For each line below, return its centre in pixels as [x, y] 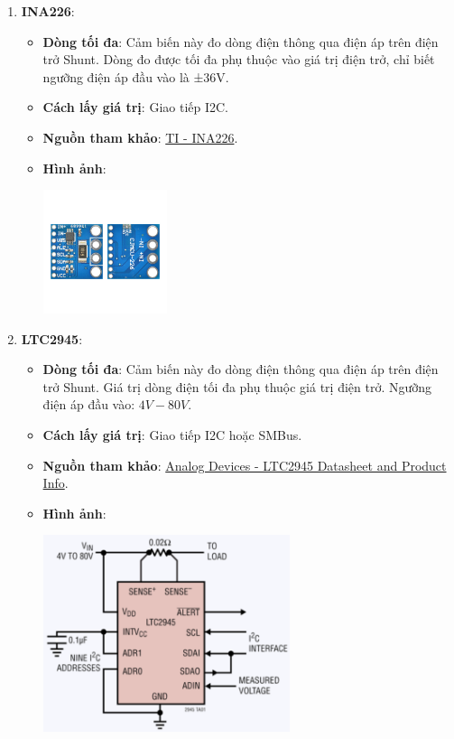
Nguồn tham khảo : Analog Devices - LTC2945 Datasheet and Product [245, 465]
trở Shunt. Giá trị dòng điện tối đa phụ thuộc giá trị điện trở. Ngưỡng [237, 386]
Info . [56, 483]
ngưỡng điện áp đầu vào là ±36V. [136, 76]
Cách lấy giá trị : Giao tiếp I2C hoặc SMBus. [172, 435]
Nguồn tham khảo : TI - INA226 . [140, 137]
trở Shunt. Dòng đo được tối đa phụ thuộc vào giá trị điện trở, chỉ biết [239, 59]
